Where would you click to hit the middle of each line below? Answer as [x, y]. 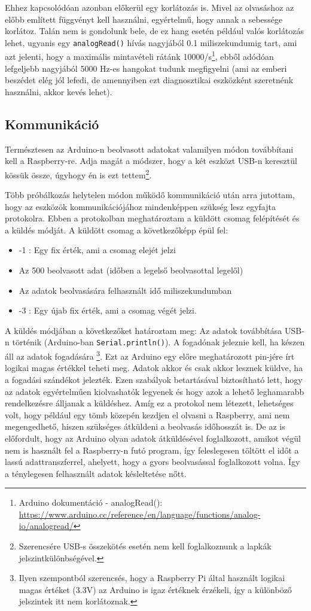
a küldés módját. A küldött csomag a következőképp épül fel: [117, 229]
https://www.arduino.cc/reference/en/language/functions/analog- [140, 514]
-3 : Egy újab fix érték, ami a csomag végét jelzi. [108, 310]
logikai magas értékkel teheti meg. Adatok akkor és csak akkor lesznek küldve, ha [154, 368]
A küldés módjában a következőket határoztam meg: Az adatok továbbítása [144, 330]
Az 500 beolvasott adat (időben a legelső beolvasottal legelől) [131, 270]
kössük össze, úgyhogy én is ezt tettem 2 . [78, 174]
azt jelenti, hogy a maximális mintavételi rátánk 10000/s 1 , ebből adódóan [139, 56]
